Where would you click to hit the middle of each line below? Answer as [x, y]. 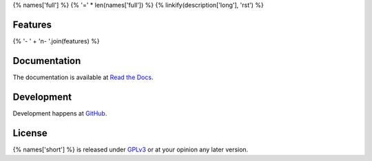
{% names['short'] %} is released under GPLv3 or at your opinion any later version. [131, 149]
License [30, 133]
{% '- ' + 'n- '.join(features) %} [56, 41]
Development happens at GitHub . [60, 113]
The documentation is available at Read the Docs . [83, 77]
